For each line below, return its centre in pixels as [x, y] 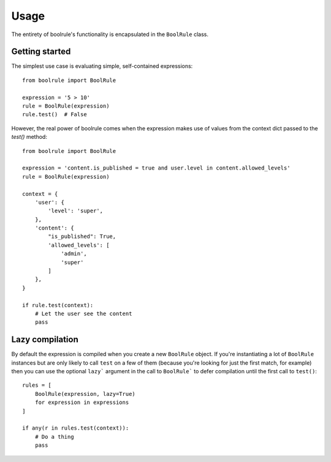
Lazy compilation [45, 340]
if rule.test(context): [58, 305]
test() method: [29, 137]
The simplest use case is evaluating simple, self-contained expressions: [102, 66]
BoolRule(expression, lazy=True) [85, 394]
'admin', [74, 254]
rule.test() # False [55, 114]
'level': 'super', [76, 211]
